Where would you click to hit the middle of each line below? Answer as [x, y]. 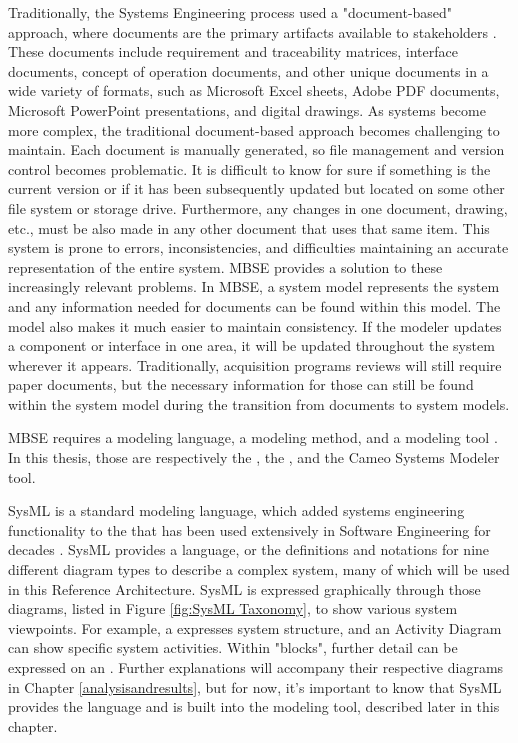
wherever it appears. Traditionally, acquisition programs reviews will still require [255, 364]
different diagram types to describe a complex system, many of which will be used [259, 569]
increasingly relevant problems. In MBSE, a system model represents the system [254, 286]
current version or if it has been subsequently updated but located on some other [256, 188]
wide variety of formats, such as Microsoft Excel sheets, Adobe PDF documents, [254, 90]
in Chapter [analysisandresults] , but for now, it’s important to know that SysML [255, 686]
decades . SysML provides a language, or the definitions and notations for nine [249, 549]
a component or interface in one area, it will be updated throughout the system [251, 345]
